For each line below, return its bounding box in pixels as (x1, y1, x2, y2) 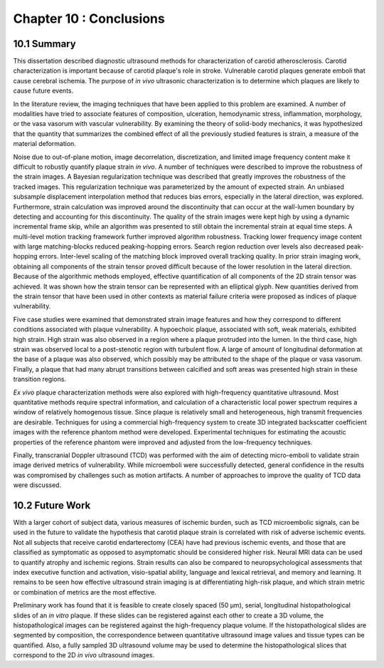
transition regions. (13, 375, 67, 384)
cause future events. (13, 86, 74, 95)
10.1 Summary (13, 38, 76, 50)
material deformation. (13, 140, 76, 148)
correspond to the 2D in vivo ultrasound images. (13, 651, 155, 659)
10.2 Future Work (13, 499, 91, 511)
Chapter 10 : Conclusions (13, 11, 165, 26)
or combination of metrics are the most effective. (13, 588, 156, 596)
